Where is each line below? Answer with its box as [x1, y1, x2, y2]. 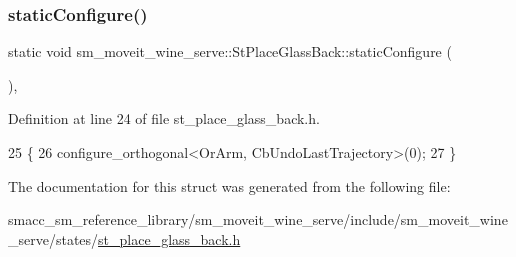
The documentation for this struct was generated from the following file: [8, 175, 451, 196]
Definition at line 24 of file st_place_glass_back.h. [8, 108, 320, 129]
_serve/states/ [8, 228, 99, 249]
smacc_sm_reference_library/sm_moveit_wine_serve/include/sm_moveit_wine [8, 209, 508, 230]
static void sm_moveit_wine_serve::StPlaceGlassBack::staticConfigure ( [8, 41, 452, 62]
